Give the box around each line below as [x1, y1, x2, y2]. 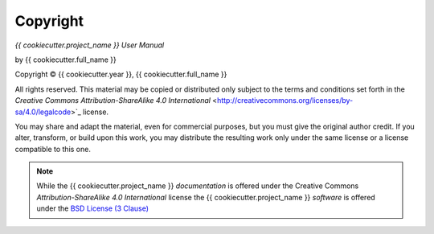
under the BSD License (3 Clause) [36, 203, 149, 213]
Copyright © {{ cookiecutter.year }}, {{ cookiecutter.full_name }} [14, 69, 227, 80]
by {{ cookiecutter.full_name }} [14, 55, 117, 64]
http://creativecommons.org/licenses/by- [217, 96, 354, 105]
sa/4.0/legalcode [14, 107, 72, 117]
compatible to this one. [14, 144, 92, 154]
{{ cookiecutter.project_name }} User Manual [14, 40, 165, 50]
